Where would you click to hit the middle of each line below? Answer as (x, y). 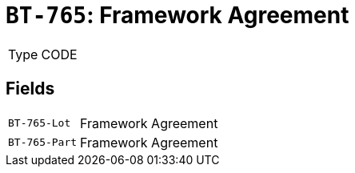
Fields (30, 89)
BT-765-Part (43, 143)
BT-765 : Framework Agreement (177, 15)
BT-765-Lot (40, 123)
